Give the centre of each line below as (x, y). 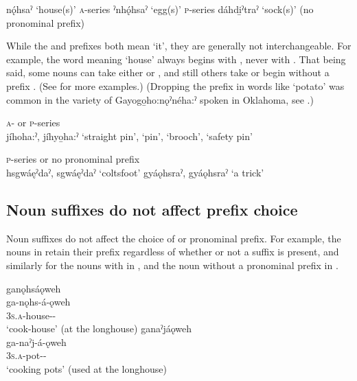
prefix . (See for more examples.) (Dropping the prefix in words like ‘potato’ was (175, 85)
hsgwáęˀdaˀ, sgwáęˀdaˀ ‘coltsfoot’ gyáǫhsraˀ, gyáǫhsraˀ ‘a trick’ (135, 172)
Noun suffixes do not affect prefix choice (152, 209)
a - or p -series (33, 123)
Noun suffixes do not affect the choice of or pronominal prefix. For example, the (174, 238)
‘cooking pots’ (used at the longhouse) (87, 369)
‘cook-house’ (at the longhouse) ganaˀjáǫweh (99, 328)
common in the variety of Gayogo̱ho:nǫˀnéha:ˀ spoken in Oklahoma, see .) (160, 99)
